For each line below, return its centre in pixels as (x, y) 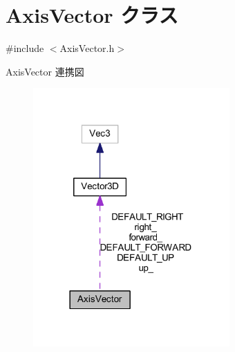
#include (25, 48)
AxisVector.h (87, 48)
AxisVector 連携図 (45, 71)
